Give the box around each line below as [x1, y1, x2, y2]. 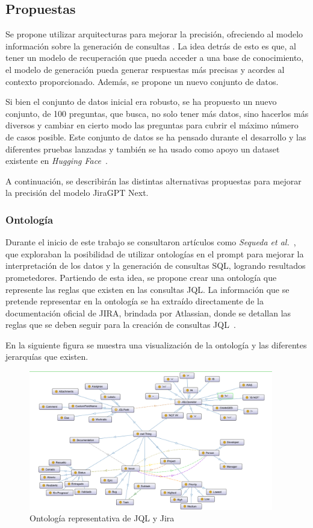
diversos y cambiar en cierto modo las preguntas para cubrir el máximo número [5, 119, 299, 131]
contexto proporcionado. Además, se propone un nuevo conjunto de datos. [5, 75, 279, 87]
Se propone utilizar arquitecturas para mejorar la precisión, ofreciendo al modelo [5, 28, 303, 40]
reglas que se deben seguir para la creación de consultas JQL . [5, 318, 236, 331]
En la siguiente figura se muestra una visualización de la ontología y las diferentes [5, 338, 307, 351]
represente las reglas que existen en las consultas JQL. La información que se [5, 283, 290, 295]
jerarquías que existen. [5, 350, 88, 363]
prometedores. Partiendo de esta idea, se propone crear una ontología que [5, 271, 277, 283]
